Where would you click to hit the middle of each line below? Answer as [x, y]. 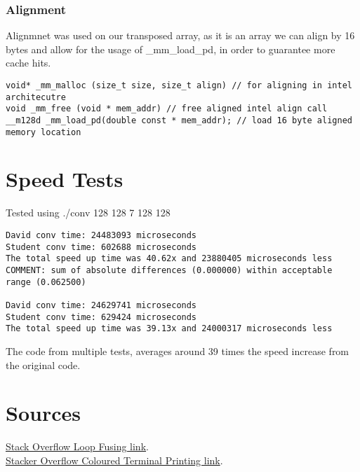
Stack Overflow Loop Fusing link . [77, 446]
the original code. [43, 365]
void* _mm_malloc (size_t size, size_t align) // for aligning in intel [179, 85]
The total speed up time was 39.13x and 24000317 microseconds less [169, 329]
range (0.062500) [46, 282]
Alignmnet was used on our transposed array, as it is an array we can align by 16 [180, 35]
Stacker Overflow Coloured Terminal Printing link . [114, 460]
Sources [43, 413]
